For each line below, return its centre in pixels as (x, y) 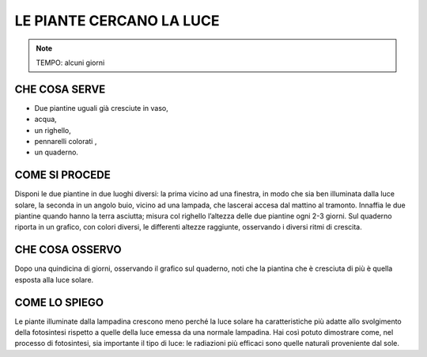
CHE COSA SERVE (60, 89)
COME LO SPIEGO (59, 302)
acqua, (45, 120)
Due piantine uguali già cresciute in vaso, (102, 108)
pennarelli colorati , (66, 142)
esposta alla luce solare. (54, 279)
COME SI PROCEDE (62, 175)
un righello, (53, 130)
